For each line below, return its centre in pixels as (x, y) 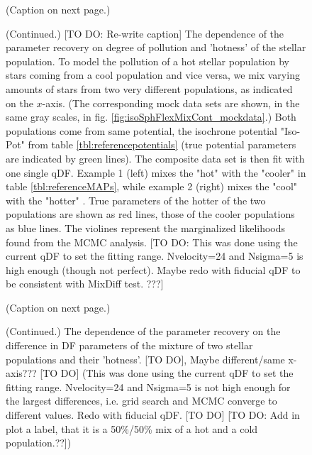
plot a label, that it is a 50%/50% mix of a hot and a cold (132, 428)
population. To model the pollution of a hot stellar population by (147, 61)
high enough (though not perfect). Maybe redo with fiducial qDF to (153, 269)
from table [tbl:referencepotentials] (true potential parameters (162, 144)
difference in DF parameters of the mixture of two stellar (129, 345)
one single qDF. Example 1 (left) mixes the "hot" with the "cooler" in (156, 172)
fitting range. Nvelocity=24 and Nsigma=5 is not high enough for (148, 387)
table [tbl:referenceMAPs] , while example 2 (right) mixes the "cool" (152, 186)
